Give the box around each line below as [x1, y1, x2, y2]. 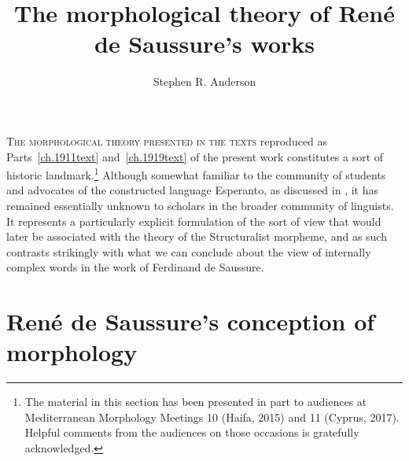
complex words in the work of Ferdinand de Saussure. [6, 259, 264, 275]
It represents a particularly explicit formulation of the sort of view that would [6, 212, 381, 229]
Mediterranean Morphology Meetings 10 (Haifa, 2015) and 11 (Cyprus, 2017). [24, 408, 400, 425]
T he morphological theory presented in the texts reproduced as [6, 132, 328, 149]
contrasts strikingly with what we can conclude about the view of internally [6, 243, 371, 260]
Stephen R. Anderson [153, 73, 256, 90]
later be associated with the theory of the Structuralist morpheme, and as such [6, 228, 387, 245]
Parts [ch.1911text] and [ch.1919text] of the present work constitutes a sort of [6, 148, 384, 164]
